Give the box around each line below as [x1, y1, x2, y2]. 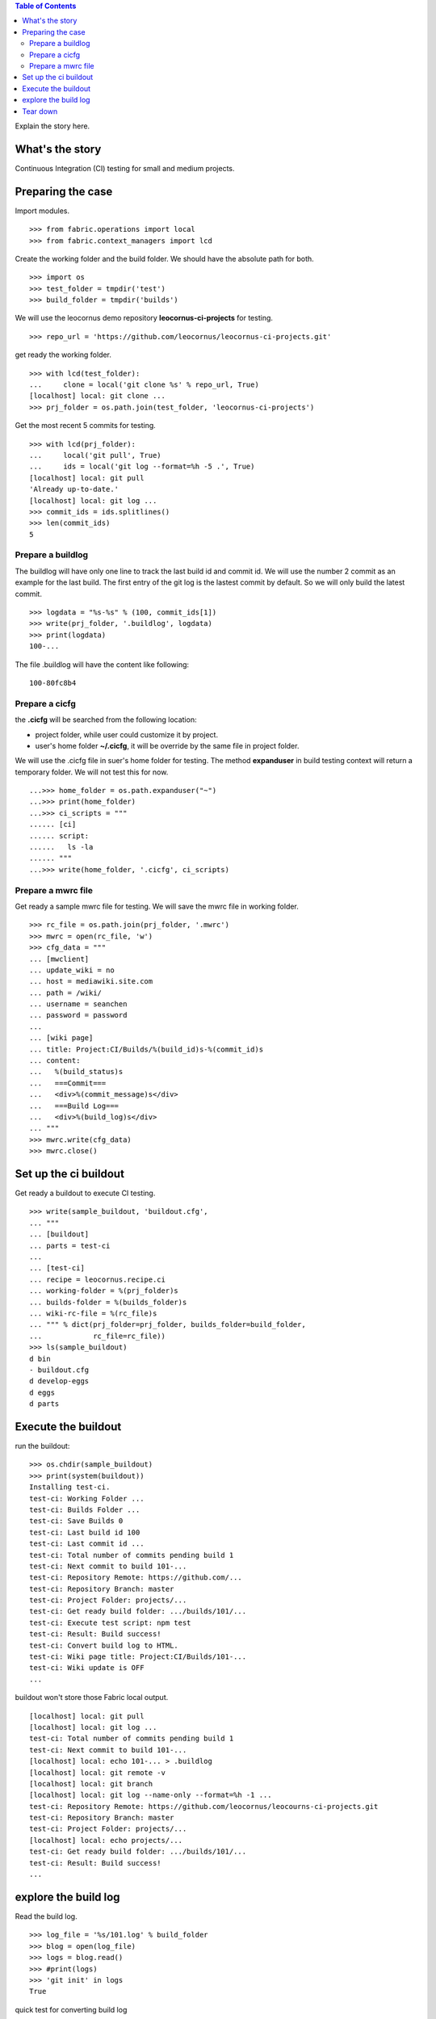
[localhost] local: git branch [29, 1779, 153, 1788]
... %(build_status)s [29, 1067, 124, 1077]
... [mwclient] [29, 954, 90, 963]
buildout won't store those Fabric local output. [15, 1693, 169, 1702]
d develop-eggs [29, 1377, 90, 1386]
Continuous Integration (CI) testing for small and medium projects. [15, 163, 235, 173]
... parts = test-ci [29, 1240, 111, 1250]
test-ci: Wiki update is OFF [29, 1664, 145, 1673]
